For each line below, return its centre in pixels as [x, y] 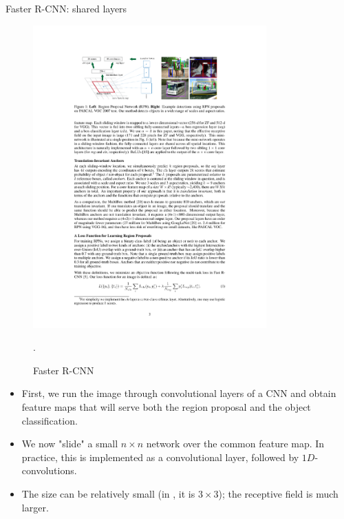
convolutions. [49, 470]
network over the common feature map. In [235, 444]
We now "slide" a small [70, 444]
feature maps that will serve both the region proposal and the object [166, 407]
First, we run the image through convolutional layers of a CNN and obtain [179, 393]
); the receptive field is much [278, 494]
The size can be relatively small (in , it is [108, 494]
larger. [35, 507]
